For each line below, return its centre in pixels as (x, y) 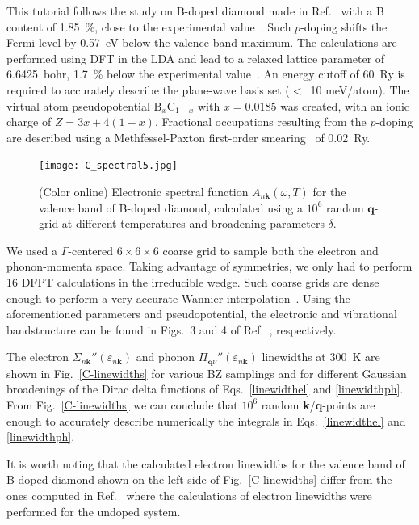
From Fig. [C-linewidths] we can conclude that (122, 404)
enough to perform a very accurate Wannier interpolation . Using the (178, 298)
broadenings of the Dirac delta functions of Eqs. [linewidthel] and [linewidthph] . (205, 389)
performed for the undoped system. (94, 511)
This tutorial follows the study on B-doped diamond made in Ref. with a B (195, 10)
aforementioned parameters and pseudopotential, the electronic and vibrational (202, 314)
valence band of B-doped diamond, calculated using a (171, 207)
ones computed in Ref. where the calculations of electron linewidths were (189, 495)
